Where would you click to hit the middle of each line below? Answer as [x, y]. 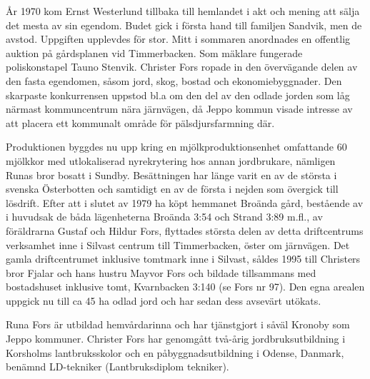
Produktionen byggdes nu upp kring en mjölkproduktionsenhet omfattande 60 [176, 147]
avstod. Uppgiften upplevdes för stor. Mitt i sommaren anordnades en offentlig [178, 39]
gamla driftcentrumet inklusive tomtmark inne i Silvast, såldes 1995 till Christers [183, 259]
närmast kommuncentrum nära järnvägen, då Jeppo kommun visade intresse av [179, 109]
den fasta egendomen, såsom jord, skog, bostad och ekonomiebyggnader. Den [174, 80]
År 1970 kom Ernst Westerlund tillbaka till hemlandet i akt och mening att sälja [183, 11]
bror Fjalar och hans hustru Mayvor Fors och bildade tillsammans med [161, 272]
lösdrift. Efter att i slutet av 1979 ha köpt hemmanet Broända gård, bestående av [185, 202]
